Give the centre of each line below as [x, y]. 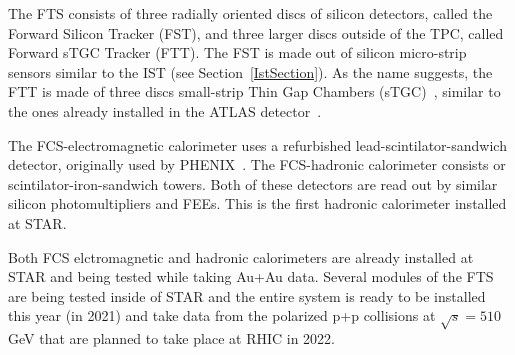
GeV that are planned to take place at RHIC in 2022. [171, 338]
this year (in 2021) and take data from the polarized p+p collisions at [222, 315]
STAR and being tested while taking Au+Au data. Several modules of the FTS [251, 276]
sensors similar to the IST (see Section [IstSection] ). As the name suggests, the [250, 71]
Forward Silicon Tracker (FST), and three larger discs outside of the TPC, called [256, 32]
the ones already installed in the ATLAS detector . [165, 110]
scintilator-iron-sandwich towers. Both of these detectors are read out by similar [253, 183]
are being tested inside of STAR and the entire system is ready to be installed [247, 295]
